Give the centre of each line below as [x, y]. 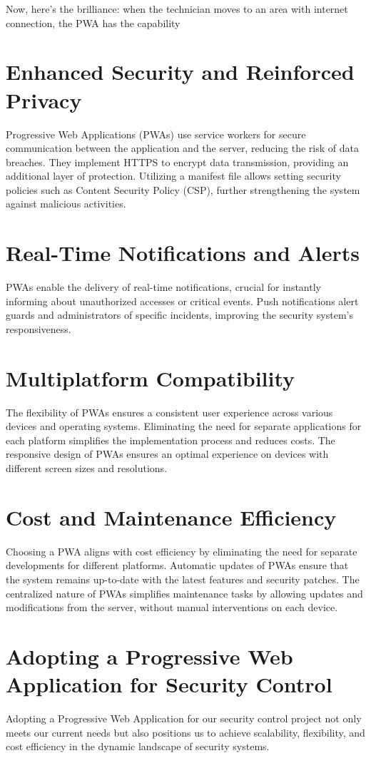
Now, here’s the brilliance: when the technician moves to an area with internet [177, 9]
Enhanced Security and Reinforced [180, 72]
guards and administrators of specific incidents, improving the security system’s [180, 315]
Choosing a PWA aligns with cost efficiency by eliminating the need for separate [182, 551]
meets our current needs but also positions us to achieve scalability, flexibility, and [185, 732]
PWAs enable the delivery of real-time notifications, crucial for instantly [163, 287]
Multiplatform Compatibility [151, 378]
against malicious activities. [66, 204]
